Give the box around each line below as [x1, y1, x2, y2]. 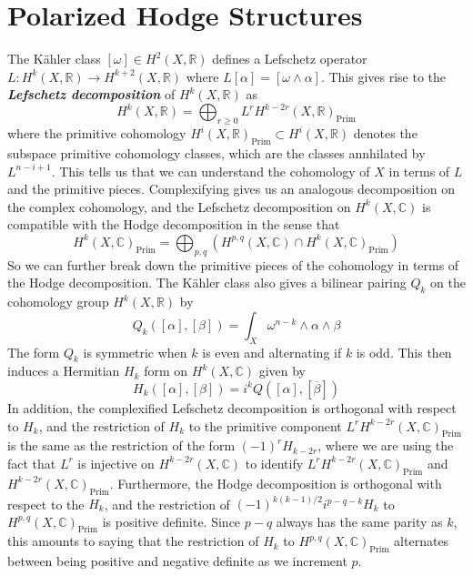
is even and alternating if [202, 342, 342, 361]
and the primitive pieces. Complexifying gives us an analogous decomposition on [7, 179, 455, 198]
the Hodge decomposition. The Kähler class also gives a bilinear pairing [7, 273, 407, 292]
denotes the [353, 124, 418, 143]
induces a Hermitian [7, 361, 120, 380]
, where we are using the [317, 436, 454, 455]
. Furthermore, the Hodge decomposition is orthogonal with [109, 473, 442, 492]
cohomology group [7, 292, 109, 311]
